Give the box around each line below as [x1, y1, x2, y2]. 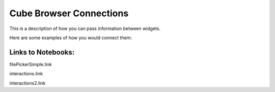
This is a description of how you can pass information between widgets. [9, 25, 160, 32]
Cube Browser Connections [9, 8, 129, 19]
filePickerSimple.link [9, 61, 52, 67]
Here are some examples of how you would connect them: [9, 35, 132, 41]
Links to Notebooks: [9, 48, 75, 56]
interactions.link [9, 71, 43, 77]
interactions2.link [9, 80, 46, 86]
